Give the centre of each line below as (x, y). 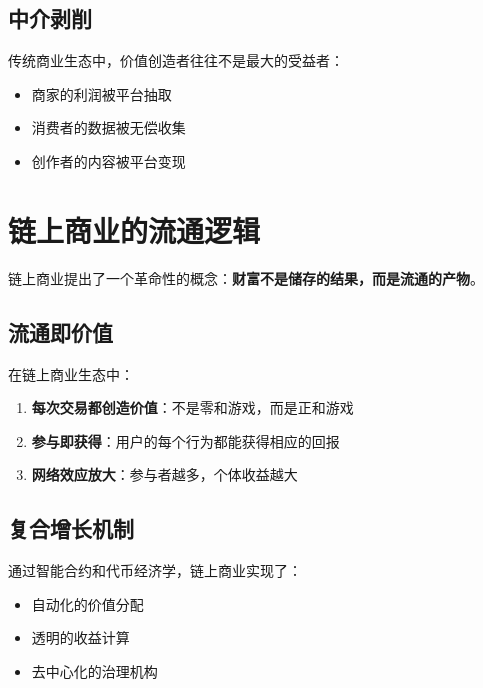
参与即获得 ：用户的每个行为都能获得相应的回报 (185, 440)
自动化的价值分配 (87, 603)
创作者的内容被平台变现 (108, 160)
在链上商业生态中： (71, 373)
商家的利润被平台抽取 (101, 93)
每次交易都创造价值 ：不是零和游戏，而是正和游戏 (192, 407)
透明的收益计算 (80, 637)
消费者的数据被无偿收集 (108, 127)
